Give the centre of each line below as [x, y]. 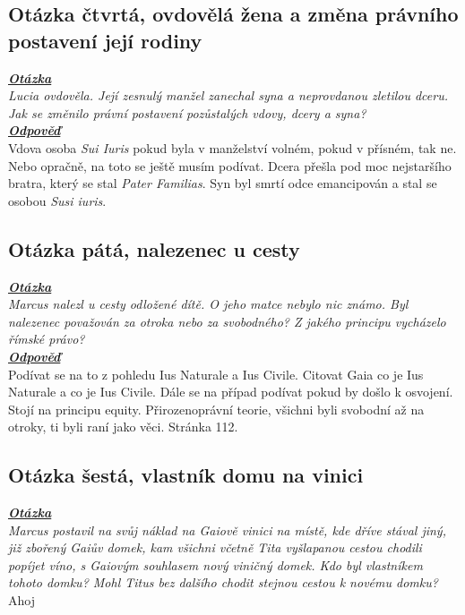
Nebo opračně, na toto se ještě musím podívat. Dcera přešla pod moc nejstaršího [230, 165]
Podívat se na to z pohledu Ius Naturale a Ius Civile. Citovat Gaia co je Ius [216, 374]
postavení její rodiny [105, 40]
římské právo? [47, 339]
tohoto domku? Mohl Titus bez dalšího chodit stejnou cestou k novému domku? [223, 582]
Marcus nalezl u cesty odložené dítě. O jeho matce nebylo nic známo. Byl [208, 304]
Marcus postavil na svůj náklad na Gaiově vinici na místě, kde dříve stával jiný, [227, 530]
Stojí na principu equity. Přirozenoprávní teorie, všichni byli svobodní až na [216, 409]
